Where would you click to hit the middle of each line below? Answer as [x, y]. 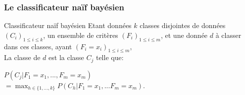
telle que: [110, 57]
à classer [228, 35]
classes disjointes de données [183, 25]
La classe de [22, 57]
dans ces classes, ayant [38, 46]
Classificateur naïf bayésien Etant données [68, 25]
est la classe [66, 57]
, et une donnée [184, 35]
